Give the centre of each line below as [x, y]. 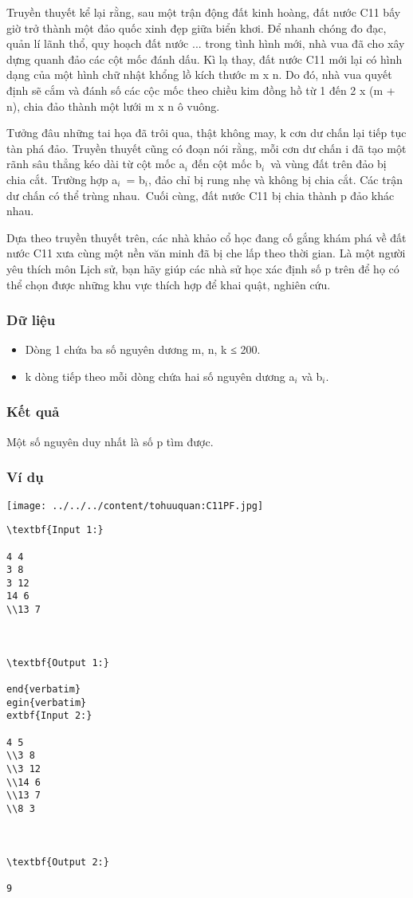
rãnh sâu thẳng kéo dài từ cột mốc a [96, 164]
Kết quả [33, 412]
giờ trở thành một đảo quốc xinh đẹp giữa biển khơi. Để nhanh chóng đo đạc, [197, 27]
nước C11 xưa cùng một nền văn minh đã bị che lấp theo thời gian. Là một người [206, 253]
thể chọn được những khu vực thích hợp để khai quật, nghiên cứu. [169, 284]
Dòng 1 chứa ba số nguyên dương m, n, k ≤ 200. [143, 349]
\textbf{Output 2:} [58, 862]
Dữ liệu [31, 320]
